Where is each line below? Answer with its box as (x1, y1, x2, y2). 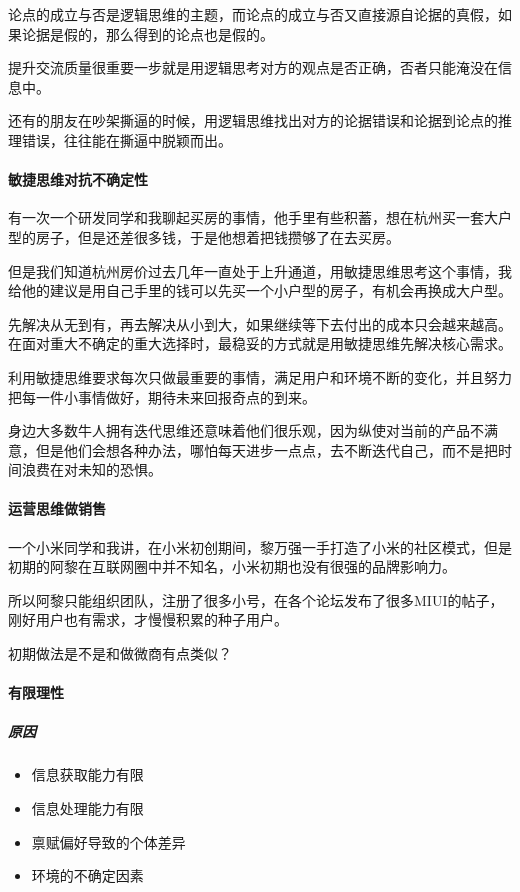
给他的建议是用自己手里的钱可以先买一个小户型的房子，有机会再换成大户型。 (8, 280, 512, 301)
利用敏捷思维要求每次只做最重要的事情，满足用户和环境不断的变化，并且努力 (8, 366, 512, 387)
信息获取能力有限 (31, 764, 144, 785)
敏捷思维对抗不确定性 (8, 169, 148, 190)
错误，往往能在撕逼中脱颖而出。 (21, 129, 232, 150)
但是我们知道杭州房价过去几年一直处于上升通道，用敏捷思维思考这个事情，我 (8, 260, 512, 281)
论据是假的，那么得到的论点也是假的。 (21, 23, 274, 44)
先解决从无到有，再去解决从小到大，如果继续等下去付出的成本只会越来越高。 (8, 313, 512, 334)
